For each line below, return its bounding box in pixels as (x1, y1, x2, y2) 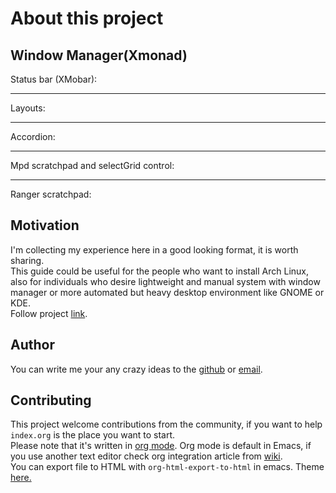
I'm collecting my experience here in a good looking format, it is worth (10, 243, 299, 256)
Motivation (10, 217, 80, 234)
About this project (10, 7, 164, 30)
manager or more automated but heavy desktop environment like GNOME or (10, 286, 325, 298)
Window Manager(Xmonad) (10, 47, 188, 64)
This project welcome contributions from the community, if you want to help (10, 418, 323, 431)
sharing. (10, 254, 45, 266)
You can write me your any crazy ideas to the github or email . (10, 363, 263, 375)
